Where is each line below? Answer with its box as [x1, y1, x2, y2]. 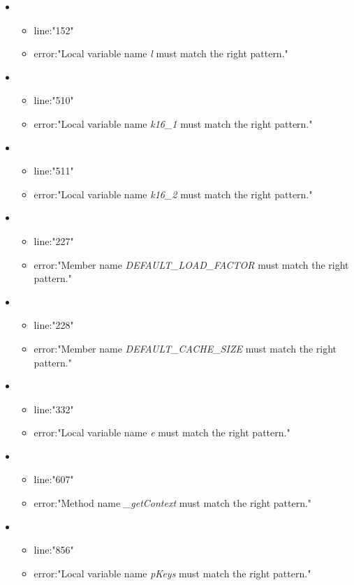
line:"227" [34, 233, 74, 248]
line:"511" [34, 163, 74, 178]
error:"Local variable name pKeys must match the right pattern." [34, 565, 311, 580]
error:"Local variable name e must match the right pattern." [34, 425, 290, 440]
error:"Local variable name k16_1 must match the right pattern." [34, 116, 313, 131]
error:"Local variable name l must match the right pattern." [34, 46, 288, 61]
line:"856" [34, 542, 74, 557]
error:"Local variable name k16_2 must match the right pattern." [34, 186, 313, 201]
